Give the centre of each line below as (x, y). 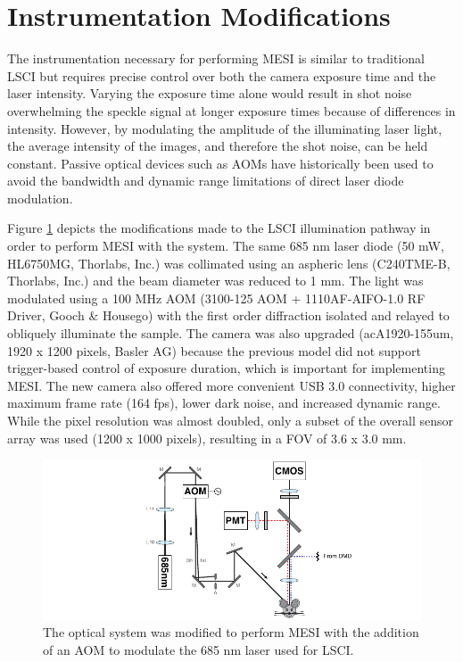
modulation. (40, 198)
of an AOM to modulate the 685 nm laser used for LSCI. (198, 649)
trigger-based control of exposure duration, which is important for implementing (226, 368)
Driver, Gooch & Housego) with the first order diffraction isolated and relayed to (228, 315)
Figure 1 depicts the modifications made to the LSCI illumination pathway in (219, 228)
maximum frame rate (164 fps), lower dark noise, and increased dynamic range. (224, 403)
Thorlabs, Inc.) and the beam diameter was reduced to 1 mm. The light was (215, 281)
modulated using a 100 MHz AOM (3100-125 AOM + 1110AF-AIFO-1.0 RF (216, 298)
